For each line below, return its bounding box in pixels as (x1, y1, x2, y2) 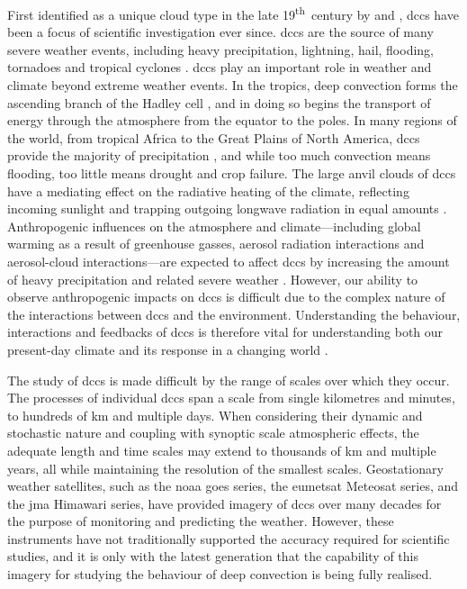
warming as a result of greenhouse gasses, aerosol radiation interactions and (7, 234, 425, 253)
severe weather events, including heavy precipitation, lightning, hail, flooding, (7, 40, 434, 59)
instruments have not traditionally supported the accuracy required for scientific (7, 529, 450, 548)
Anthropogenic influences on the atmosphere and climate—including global (7, 216, 421, 235)
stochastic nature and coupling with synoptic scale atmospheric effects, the (7, 423, 419, 442)
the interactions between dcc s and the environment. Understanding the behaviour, (7, 304, 461, 323)
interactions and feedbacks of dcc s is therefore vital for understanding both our (7, 322, 444, 341)
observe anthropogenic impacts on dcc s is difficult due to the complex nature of (7, 287, 445, 306)
